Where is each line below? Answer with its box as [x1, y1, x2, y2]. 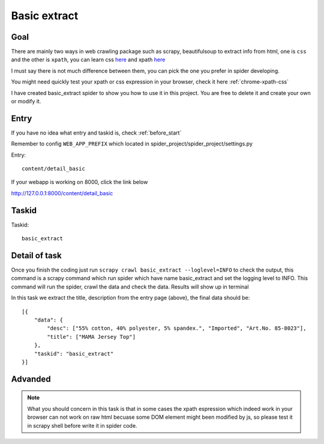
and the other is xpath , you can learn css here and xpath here [11, 56, 166, 63]
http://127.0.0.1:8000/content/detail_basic [11, 189, 113, 196]
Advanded [11, 374, 51, 384]
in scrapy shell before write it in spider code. [27, 422, 137, 429]
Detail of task [11, 250, 62, 261]
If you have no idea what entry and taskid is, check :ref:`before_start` [11, 129, 182, 136]
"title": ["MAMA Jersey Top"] [47, 333, 136, 340]
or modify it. [11, 98, 41, 105]
